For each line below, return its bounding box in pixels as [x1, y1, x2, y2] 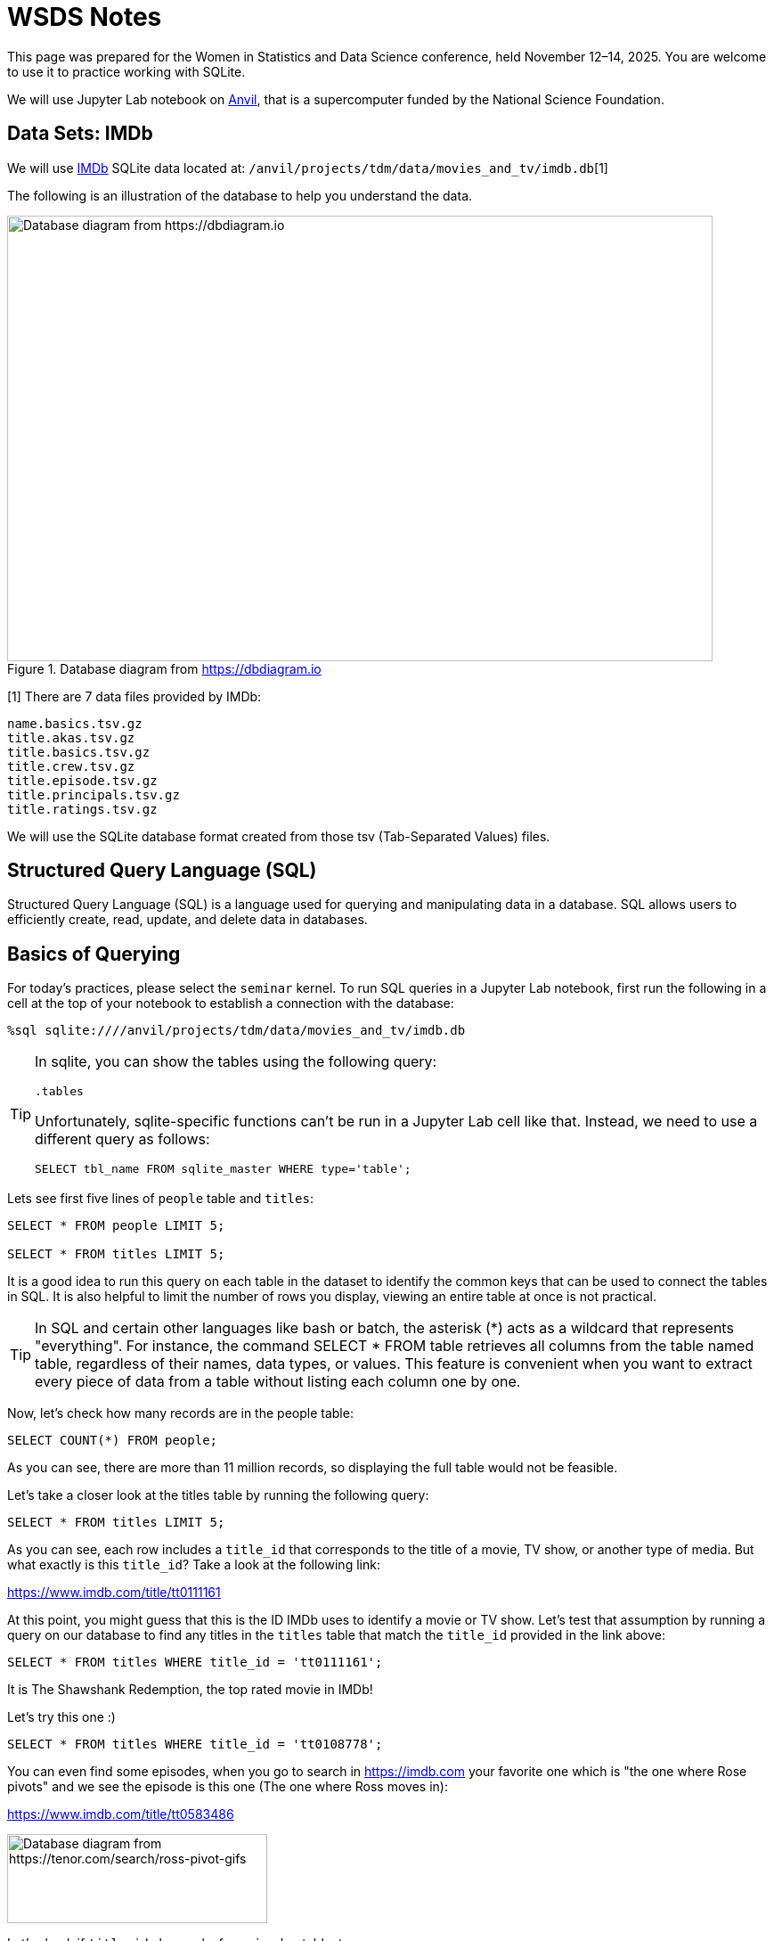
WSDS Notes [7, 2, 162, 32]
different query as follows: [35, 1130, 210, 1149]
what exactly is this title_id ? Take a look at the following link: [7, 1557, 380, 1573]
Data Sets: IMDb [7, 122, 153, 145]
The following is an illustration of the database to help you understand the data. [7, 187, 473, 203]
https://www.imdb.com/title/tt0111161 [7, 1585, 221, 1601]
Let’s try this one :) [7, 1709, 116, 1725]
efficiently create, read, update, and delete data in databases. [7, 912, 368, 928]
